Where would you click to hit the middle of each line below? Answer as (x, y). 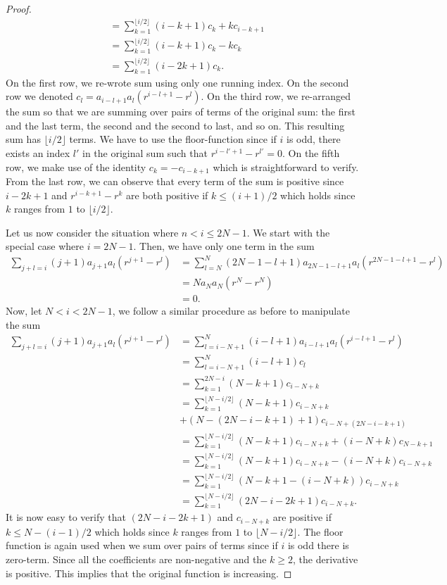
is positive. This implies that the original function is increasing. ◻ (149, 573)
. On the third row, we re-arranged (276, 96)
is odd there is (318, 545)
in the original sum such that (145, 152)
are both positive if (167, 195)
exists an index (38, 152)
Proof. (19, 8)
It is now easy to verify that (66, 517)
